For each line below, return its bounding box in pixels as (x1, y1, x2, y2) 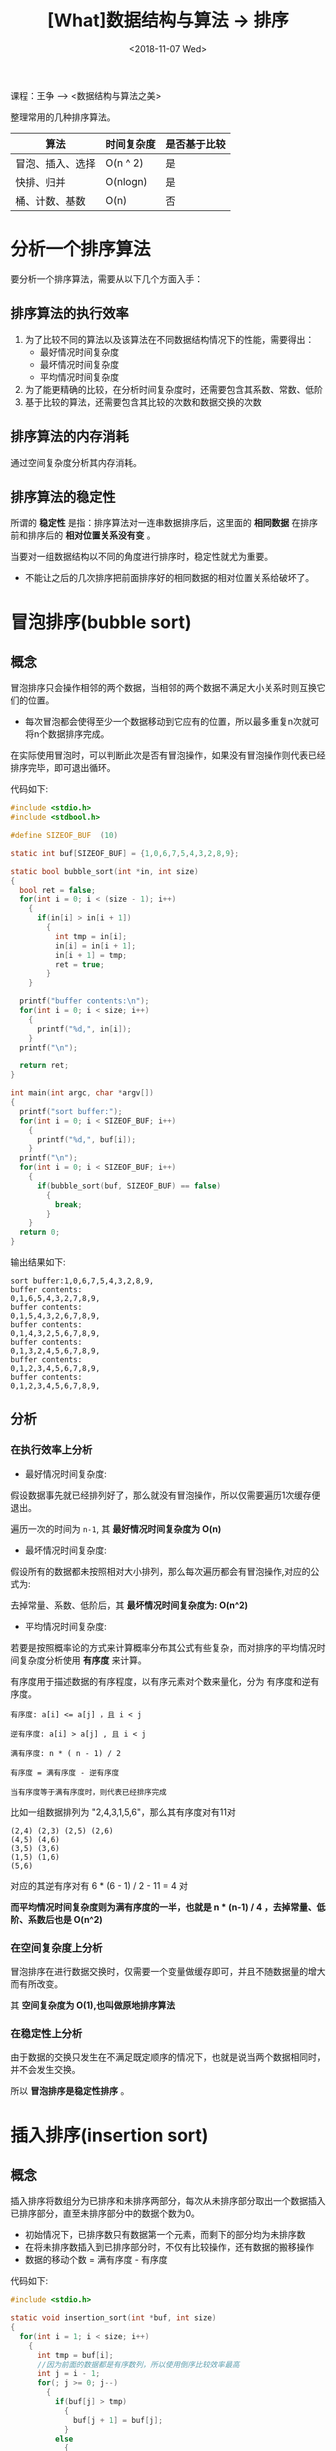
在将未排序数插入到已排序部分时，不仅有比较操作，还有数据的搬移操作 (24, 2241, 315, 2253)
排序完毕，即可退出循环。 (10, 762, 116, 774)
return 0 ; (19, 1227, 60, 1238)
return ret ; (19, 1061, 70, 1071)
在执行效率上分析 (10, 1443, 93, 1457)
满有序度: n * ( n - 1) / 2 (10, 1748, 122, 1758)
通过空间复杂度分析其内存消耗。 (10, 456, 142, 468)
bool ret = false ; (19, 885, 97, 895)
